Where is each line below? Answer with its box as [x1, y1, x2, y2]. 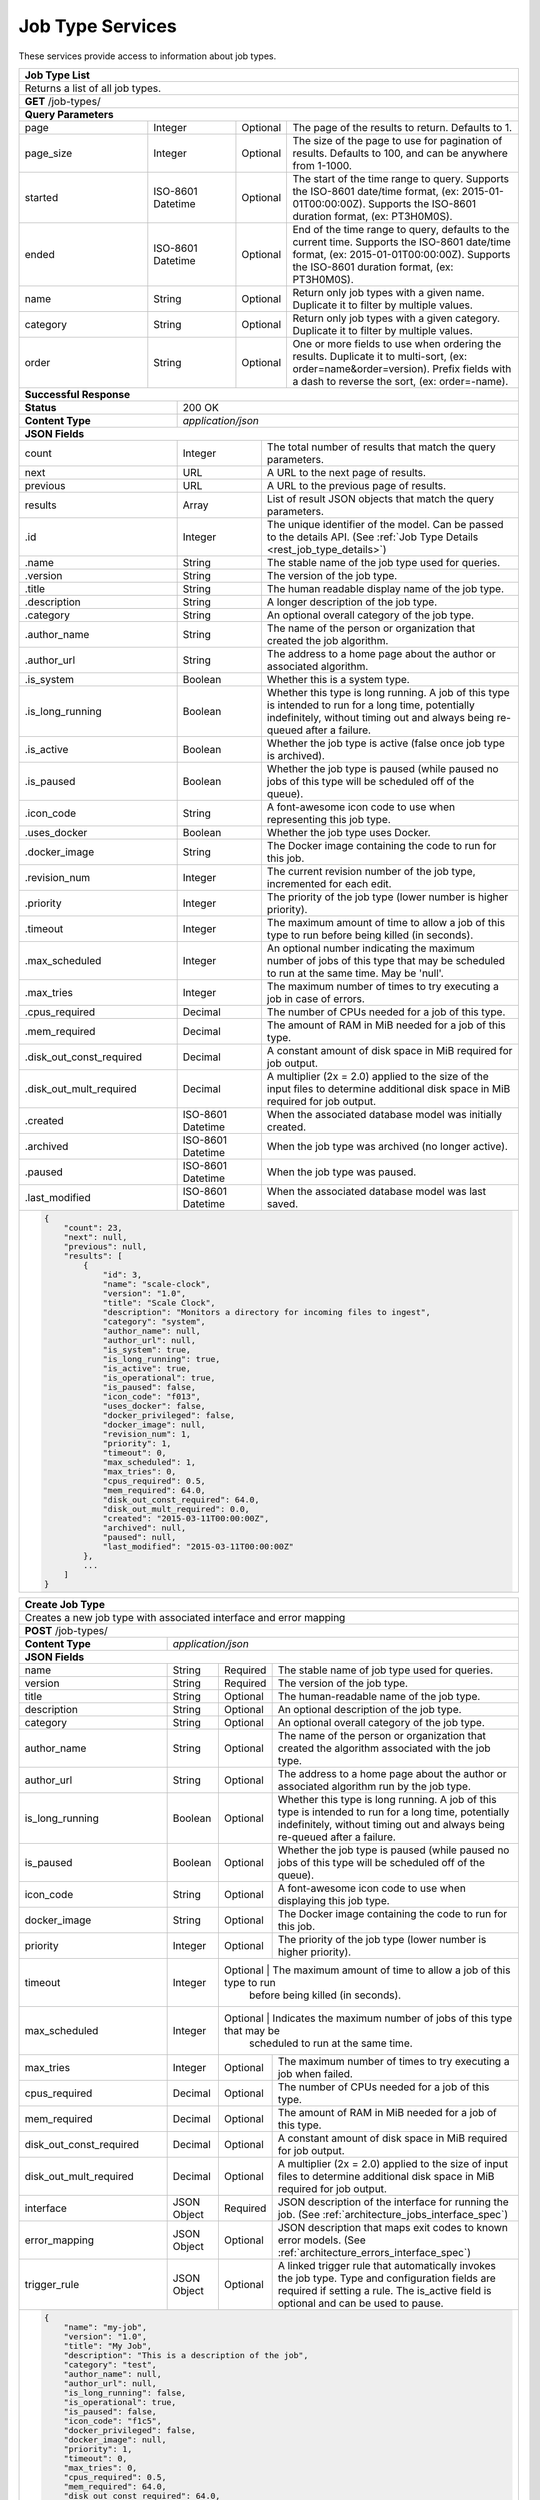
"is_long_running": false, [63, 2387, 187, 2398]
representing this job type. [266, 812, 391, 826]
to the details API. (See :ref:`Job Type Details [266, 530, 479, 544]
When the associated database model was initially [266, 1107, 503, 1121]
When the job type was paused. [266, 1165, 417, 1179]
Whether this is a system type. [266, 672, 410, 686]
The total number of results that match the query [266, 440, 497, 454]
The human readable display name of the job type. [266, 581, 505, 595]
